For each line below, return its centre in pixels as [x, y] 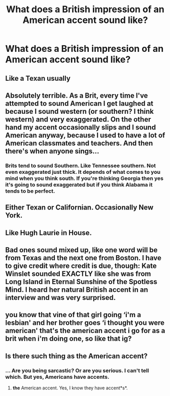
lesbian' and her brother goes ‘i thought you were [85, 323]
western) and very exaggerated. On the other [78, 119]
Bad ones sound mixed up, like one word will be [81, 250]
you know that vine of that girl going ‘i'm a [73, 315]
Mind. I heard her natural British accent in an [77, 290]
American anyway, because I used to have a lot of [85, 135]
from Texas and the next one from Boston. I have [83, 258]
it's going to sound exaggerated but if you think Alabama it [79, 185]
